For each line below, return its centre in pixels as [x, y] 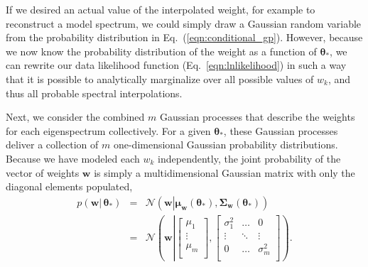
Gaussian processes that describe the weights [257, 117]
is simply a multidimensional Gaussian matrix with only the [224, 172]
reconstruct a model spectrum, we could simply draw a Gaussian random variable [184, 23]
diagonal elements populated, [69, 186]
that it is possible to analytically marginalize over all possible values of [160, 78]
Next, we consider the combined [75, 117]
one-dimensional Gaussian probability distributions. [226, 145]
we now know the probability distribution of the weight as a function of [161, 51]
